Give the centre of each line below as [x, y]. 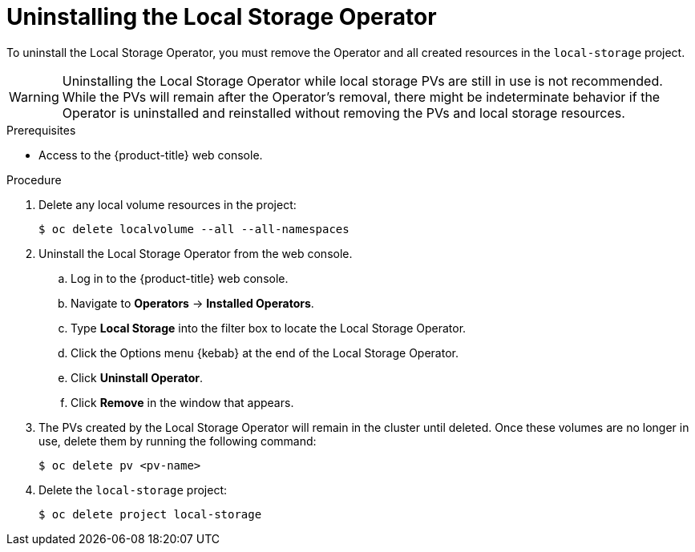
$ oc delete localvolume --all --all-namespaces [194, 229]
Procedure [34, 179]
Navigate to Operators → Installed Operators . [192, 303]
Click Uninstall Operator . [137, 377]
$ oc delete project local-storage [150, 514]
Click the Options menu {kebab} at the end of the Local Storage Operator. [265, 353]
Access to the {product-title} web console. [151, 155]
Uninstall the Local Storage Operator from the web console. [196, 253]
